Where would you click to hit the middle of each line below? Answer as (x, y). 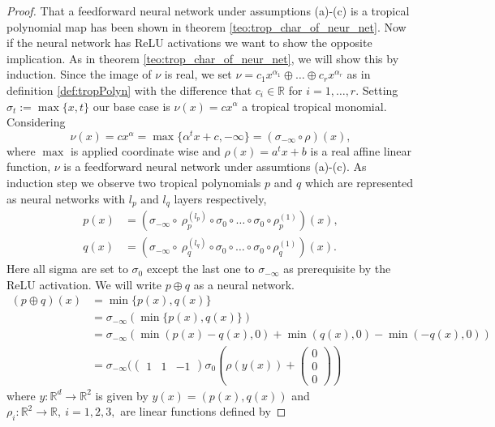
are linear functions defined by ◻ (203, 411)
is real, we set (198, 74)
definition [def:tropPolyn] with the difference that (129, 90)
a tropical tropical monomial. (314, 106)
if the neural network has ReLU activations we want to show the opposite (189, 43)
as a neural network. (244, 284)
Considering (36, 122)
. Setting (377, 90)
